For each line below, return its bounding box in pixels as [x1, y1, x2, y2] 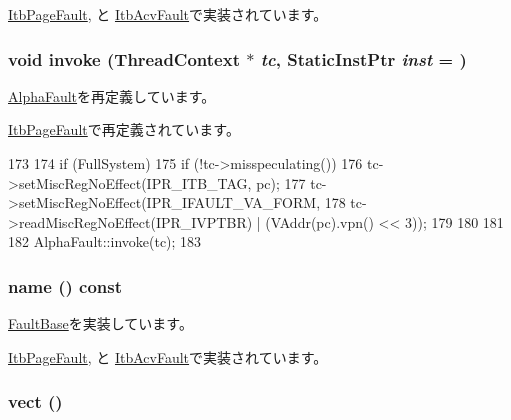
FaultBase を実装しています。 [8, 313, 193, 334]
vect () [8, 389, 63, 414]
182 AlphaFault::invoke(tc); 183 [8, 231, 202, 252]
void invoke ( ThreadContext [8, 46, 240, 71]
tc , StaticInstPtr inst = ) [260, 46, 467, 71]
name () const [8, 273, 123, 298]
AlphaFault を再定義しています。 [8, 85, 216, 106]
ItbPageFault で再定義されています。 [8, 119, 240, 140]
